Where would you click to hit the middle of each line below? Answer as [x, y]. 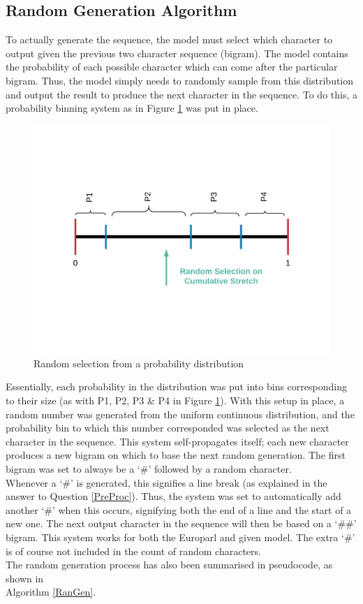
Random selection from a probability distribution [139, 363]
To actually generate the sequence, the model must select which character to [169, 39]
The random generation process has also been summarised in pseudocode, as [169, 565]
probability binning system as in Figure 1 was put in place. [132, 108]
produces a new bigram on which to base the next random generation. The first [176, 455]
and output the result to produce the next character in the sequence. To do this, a [181, 94]
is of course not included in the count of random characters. [133, 551]
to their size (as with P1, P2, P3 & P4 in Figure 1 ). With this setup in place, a [175, 400]
